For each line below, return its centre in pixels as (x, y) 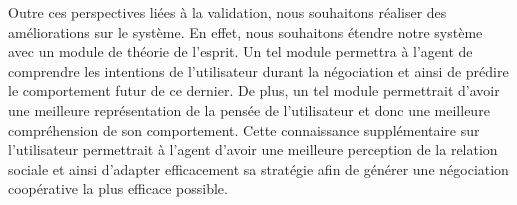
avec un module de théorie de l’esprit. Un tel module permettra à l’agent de (240, 51)
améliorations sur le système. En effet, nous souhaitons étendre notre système (245, 31)
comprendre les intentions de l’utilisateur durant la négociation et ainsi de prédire (258, 70)
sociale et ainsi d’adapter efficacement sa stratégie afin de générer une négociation (258, 168)
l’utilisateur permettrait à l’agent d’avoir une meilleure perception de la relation (253, 149)
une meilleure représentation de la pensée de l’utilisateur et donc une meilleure (249, 109)
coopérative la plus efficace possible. (118, 188)
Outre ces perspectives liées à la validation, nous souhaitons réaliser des (227, 12)
